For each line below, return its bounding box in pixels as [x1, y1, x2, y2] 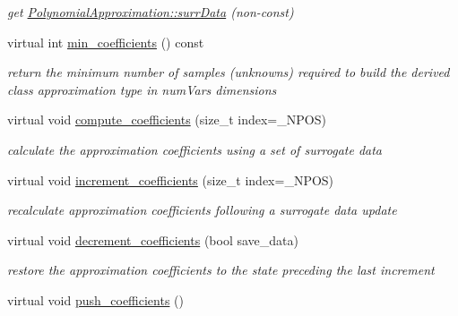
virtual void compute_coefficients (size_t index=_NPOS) [7, 110, 326, 129]
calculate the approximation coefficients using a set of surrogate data [7, 140, 382, 158]
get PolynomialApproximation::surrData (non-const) [7, 3, 294, 21]
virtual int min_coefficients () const [7, 32, 204, 51]
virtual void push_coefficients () [7, 290, 185, 309]
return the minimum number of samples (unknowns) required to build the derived [7, 63, 450, 81]
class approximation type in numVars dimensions [7, 80, 277, 98]
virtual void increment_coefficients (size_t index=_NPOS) [7, 170, 334, 189]
